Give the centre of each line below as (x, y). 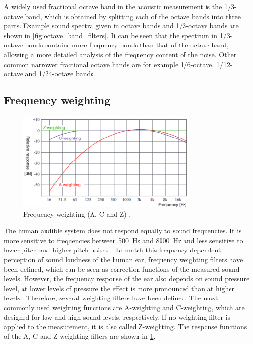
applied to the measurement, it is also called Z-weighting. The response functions (126, 326)
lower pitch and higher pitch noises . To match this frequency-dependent (113, 250)
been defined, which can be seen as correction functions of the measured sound (122, 269)
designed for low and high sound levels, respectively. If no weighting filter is (117, 317)
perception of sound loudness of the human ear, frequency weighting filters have (124, 259)
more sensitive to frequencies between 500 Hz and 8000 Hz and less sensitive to (124, 240)
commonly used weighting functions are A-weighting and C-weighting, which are (124, 307)
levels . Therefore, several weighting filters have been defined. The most (111, 298)
